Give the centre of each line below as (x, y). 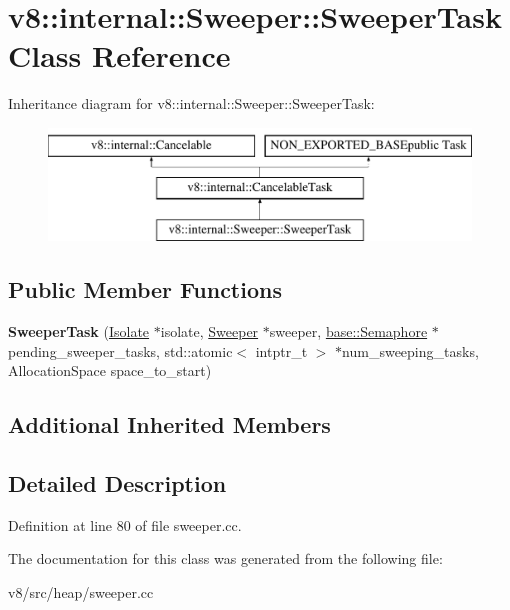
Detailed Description (117, 483)
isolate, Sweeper (209, 331)
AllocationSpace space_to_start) (110, 370)
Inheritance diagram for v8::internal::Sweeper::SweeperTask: (191, 103)
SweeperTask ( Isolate (79, 331)
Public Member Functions (145, 289)
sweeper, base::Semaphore (348, 331)
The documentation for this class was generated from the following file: (225, 558)
